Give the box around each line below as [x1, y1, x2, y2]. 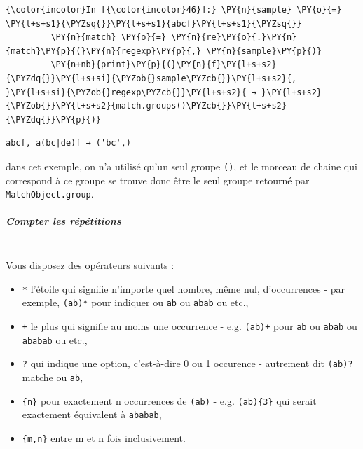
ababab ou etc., [22, 332, 88, 347]
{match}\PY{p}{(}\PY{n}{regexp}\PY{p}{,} [6, 46, 202, 56]
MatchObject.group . [6, 186, 94, 201]
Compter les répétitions [6, 214, 121, 228]
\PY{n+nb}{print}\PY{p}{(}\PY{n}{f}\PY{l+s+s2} [50, 60, 277, 70]
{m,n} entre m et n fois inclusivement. [22, 430, 186, 445]
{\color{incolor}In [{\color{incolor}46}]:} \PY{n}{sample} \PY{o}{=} [6, 5, 342, 15]
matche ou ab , [22, 369, 83, 384]
